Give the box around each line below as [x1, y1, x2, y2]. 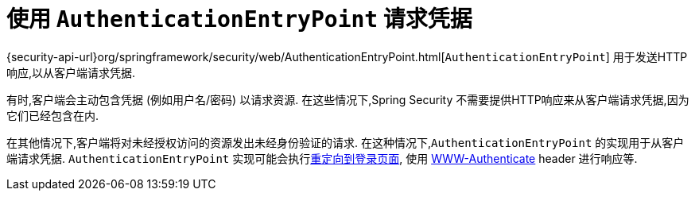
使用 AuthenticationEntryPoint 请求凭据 [6, 6, 472, 33]
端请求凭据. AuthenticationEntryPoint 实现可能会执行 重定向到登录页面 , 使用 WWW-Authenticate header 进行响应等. [6, 151, 638, 165]
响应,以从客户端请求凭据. [6, 65, 136, 79]
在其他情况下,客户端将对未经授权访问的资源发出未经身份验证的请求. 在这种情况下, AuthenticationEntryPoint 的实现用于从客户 [6, 135, 685, 149]
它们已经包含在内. [6, 108, 99, 122]
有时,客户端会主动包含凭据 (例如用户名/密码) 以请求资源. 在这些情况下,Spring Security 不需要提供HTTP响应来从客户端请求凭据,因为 [6, 92, 689, 106]
